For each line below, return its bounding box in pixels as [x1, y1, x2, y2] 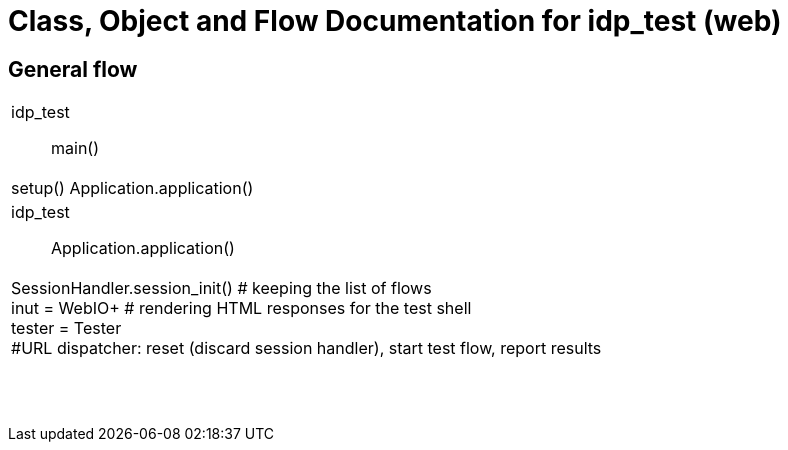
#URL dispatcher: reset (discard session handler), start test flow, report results [11, 338, 602, 359]
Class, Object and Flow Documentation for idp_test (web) [8, 4, 782, 38]
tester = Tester [11, 318, 122, 339]
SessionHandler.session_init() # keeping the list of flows [11, 278, 432, 299]
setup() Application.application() [11, 178, 254, 199]
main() [51, 138, 99, 159]
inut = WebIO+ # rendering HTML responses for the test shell [11, 298, 472, 319]
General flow [8, 56, 138, 82]
